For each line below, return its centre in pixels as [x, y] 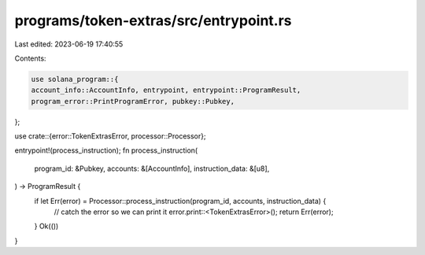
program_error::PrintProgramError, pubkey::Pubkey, [133, 101]
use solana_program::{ [75, 79]
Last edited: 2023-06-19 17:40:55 [69, 44]
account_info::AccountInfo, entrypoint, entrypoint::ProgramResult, [166, 90]
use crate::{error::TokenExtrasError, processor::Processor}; [110, 136]
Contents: [30, 58]
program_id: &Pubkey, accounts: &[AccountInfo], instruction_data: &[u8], [152, 168]
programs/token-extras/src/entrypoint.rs [153, 20]
